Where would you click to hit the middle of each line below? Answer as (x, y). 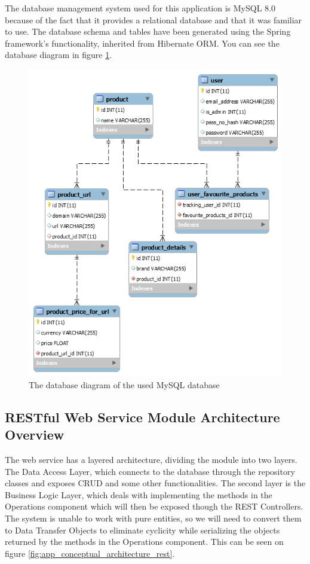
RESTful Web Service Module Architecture (142, 417)
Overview (35, 435)
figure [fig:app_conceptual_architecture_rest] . (90, 553)
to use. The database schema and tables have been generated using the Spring (148, 31)
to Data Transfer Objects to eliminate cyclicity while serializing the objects (142, 530)
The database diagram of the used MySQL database (124, 384)
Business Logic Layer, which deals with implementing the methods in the (139, 494)
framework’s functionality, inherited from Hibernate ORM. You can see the (142, 43)
